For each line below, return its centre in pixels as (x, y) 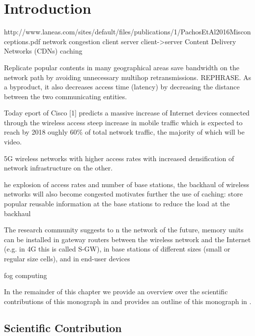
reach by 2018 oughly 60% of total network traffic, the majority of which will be (124, 132)
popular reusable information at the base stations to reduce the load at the (117, 204)
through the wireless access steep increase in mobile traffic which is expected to (123, 122)
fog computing (26, 275)
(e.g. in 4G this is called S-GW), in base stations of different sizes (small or (117, 249)
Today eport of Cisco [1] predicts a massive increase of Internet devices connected (127, 113)
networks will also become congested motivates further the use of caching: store (123, 194)
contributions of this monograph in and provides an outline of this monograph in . (128, 301)
